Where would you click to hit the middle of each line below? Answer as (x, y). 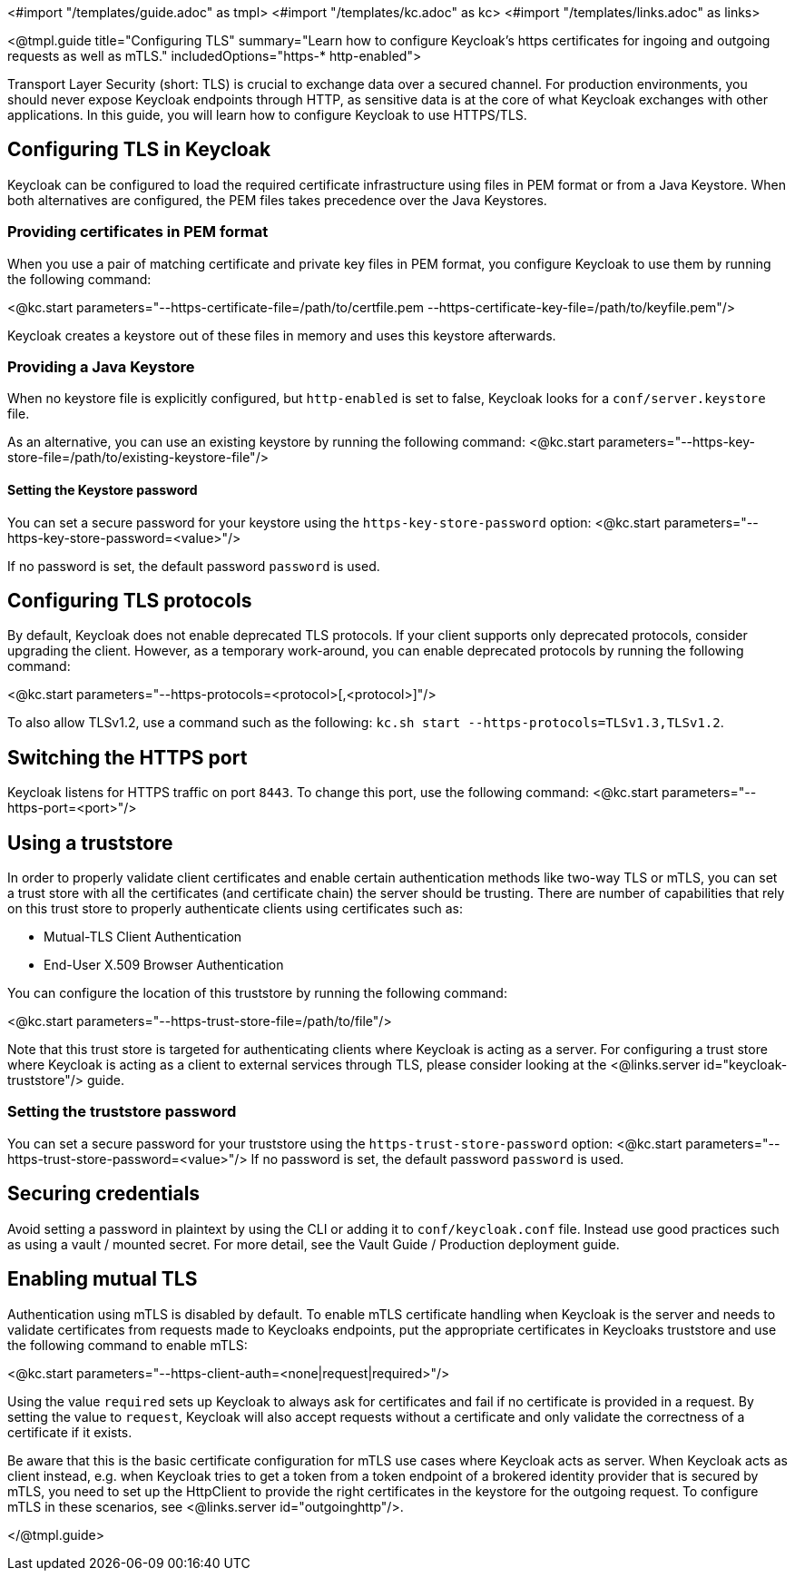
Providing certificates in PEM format (138, 232)
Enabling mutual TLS (103, 1279)
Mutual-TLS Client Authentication (143, 937)
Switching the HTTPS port (128, 757)
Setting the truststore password (122, 1112)
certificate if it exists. (70, 1432)
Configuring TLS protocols (130, 600)
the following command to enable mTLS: (128, 1345)
